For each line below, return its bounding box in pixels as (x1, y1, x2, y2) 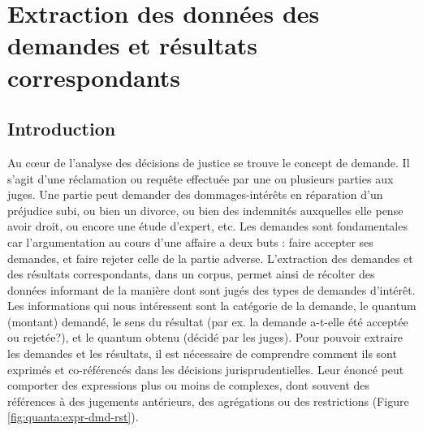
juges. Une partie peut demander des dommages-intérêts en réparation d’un (7, 186, 383, 203)
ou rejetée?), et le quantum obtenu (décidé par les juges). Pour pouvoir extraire (7, 329, 404, 346)
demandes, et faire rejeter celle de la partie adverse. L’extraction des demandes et (7, 249, 413, 266)
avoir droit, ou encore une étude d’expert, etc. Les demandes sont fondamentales (7, 218, 408, 235)
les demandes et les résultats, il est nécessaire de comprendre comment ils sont (7, 345, 397, 362)
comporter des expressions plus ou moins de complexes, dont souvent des (7, 377, 370, 394)
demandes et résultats (7, 28, 258, 62)
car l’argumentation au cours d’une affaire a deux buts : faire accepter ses (7, 233, 373, 250)
